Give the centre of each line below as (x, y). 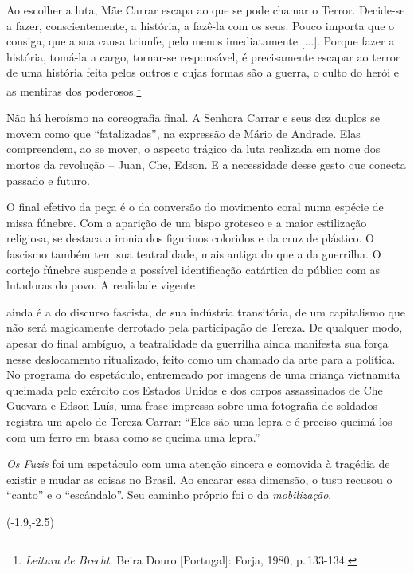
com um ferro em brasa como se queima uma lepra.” (133, 436)
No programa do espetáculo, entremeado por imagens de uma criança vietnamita (203, 374)
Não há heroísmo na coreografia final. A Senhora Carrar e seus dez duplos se (193, 118)
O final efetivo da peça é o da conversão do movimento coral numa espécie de (195, 207)
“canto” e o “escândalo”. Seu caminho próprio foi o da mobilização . (169, 495)
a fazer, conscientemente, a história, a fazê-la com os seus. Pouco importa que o (201, 25)
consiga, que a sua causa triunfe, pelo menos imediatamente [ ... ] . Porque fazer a (201, 41)
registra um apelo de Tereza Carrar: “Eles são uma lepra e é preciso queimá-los (199, 421)
